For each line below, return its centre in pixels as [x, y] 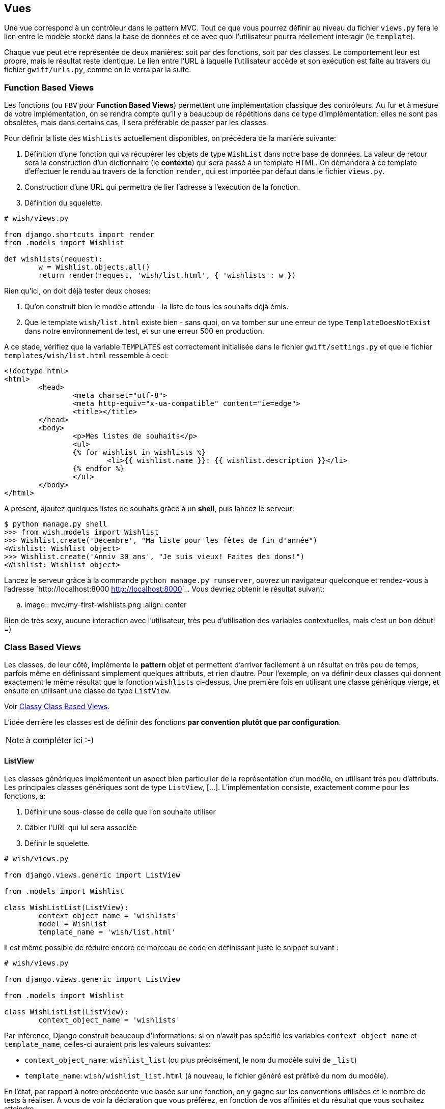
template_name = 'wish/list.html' [107, 932]
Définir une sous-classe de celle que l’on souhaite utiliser [120, 812]
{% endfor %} [99, 469]
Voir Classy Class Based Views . [57, 706]
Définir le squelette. [57, 843]
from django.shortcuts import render [79, 235]
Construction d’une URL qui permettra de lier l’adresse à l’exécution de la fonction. [162, 187]
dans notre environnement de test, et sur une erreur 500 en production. [144, 331]
